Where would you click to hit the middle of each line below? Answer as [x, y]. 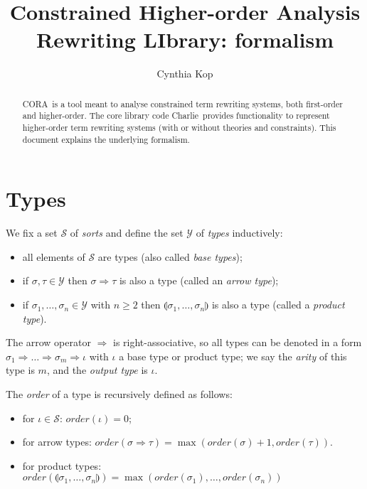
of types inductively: [239, 233]
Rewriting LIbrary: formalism [185, 39]
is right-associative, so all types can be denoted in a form [238, 342]
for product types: [62, 465]
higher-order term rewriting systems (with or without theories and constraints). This [179, 128]
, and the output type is [97, 370]
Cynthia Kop [185, 74]
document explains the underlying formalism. [106, 139]
